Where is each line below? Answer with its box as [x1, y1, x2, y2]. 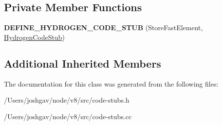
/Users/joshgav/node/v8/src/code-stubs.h [4, 95, 129, 105]
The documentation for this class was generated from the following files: [4, 78, 219, 89]
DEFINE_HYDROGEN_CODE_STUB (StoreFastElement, [4, 22, 203, 33]
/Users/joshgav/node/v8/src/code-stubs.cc [4, 111, 132, 121]
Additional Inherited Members [4, 55, 161, 71]
